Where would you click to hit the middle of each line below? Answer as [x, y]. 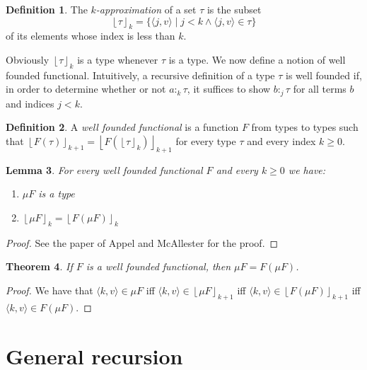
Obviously [28, 59]
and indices [30, 103]
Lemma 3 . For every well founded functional [104, 169]
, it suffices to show [229, 89]
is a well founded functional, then [158, 266]
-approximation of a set [146, 9]
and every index [281, 141]
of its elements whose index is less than [91, 36]
